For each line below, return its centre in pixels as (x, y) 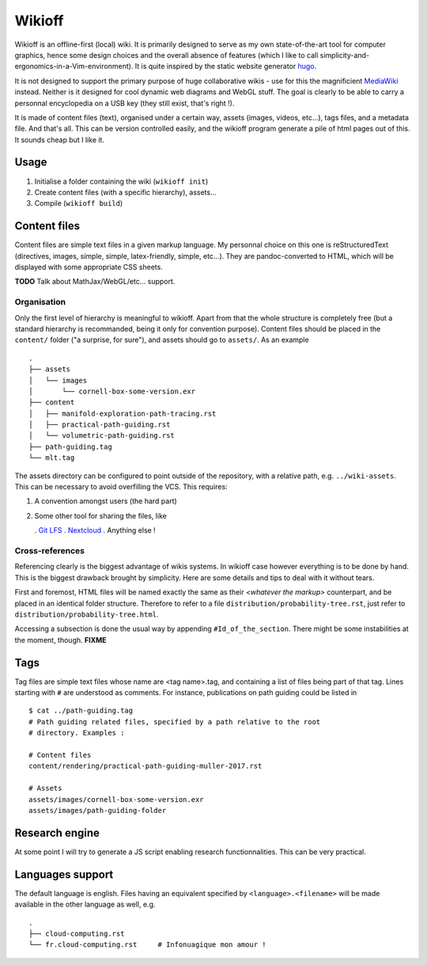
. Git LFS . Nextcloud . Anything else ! (95, 530)
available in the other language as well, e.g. (85, 904)
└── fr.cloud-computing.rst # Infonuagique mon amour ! (147, 945)
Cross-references (50, 550)
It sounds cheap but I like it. (59, 139)
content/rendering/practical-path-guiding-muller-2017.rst (145, 766)
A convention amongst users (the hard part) (106, 501)
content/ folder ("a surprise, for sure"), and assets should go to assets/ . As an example (162, 340)
